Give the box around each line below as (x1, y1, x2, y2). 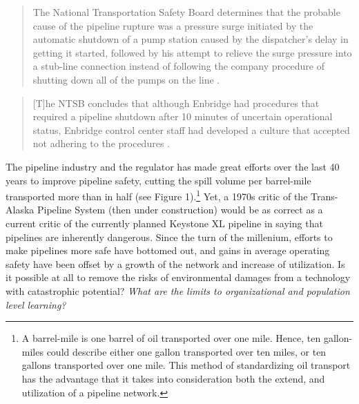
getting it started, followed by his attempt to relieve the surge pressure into (32, 45, 352, 59)
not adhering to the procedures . (32, 136, 170, 151)
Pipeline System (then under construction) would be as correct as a (37, 202, 323, 217)
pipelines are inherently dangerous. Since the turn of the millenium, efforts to (6, 229, 333, 244)
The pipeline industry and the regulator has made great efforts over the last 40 (6, 159, 340, 173)
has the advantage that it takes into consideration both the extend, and (21, 371, 325, 385)
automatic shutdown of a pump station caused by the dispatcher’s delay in (32, 32, 349, 46)
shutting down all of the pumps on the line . (32, 72, 220, 86)
